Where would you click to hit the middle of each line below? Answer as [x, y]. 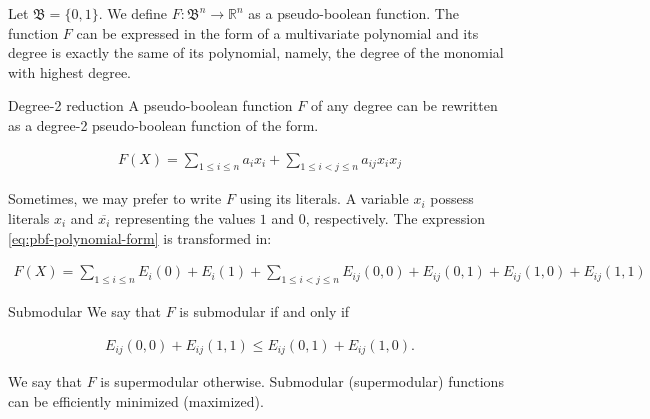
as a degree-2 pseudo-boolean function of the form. [163, 124]
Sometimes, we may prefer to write [115, 198]
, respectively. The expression [395, 217]
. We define [133, 13]
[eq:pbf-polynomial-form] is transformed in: [140, 237]
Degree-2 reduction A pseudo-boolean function [150, 105]
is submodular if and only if [264, 311]
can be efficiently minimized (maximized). [136, 400]
